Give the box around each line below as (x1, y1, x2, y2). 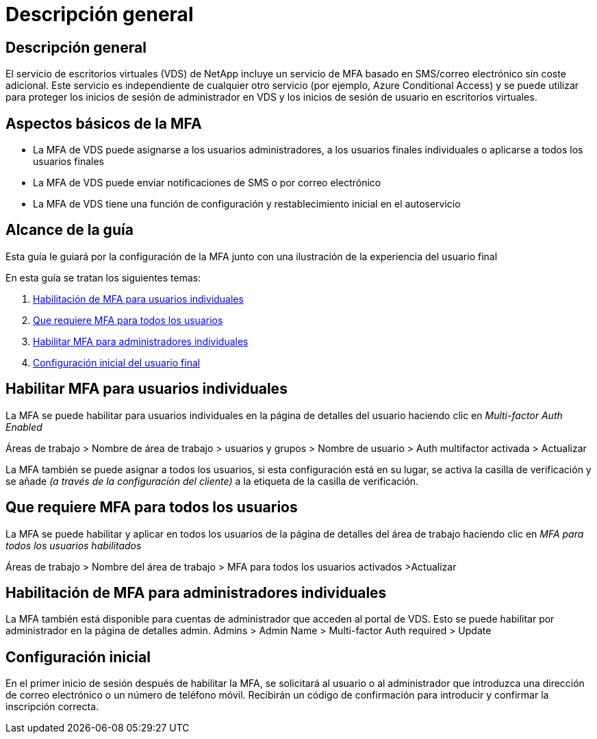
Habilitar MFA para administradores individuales (33, 335, 249, 347)
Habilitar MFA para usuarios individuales (5, 380, 288, 398)
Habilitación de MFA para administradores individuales (5, 584, 387, 601)
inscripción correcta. (5, 701, 99, 713)
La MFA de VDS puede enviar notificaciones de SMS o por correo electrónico (33, 177, 381, 189)
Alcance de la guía (5, 221, 134, 239)
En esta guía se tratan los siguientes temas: (5, 271, 201, 284)
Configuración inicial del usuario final (33, 356, 201, 368)
